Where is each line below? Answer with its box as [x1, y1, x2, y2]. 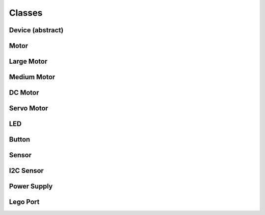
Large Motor [9, 57, 48, 66]
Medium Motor [9, 73, 55, 81]
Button [9, 135, 30, 144]
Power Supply [9, 182, 53, 191]
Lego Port [9, 198, 40, 206]
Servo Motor [9, 104, 49, 113]
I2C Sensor [9, 167, 44, 175]
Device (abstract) [9, 26, 64, 34]
